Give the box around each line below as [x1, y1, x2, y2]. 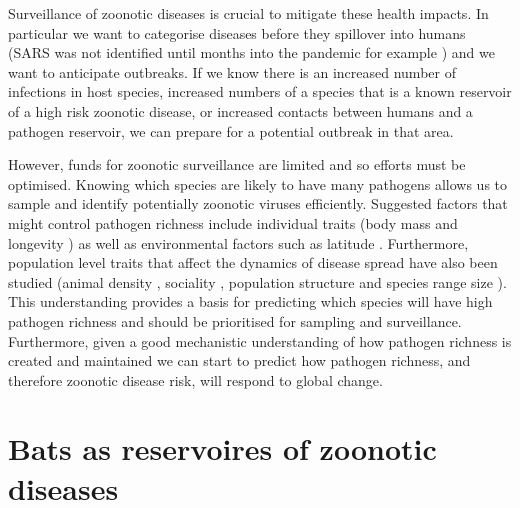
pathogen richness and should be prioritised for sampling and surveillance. [8, 310, 462, 331]
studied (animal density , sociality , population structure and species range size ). [8, 271, 507, 292]
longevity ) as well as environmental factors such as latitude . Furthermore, [8, 232, 469, 253]
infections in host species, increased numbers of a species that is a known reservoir [8, 81, 512, 102]
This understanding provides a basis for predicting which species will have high [8, 291, 493, 312]
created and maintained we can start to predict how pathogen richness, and [8, 350, 471, 371]
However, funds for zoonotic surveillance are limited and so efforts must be [8, 154, 466, 175]
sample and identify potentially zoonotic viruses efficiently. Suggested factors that [8, 193, 508, 214]
